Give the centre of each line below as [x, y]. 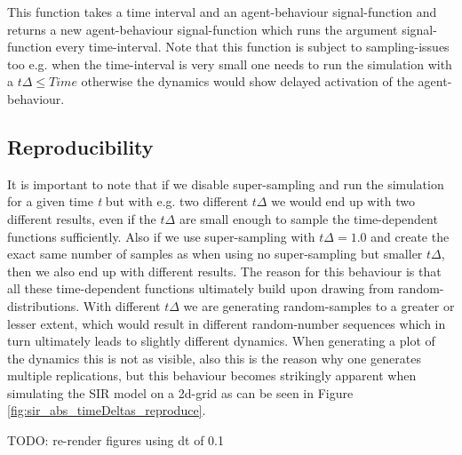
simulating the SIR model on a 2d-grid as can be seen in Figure [180, 392]
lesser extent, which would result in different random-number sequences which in [227, 323]
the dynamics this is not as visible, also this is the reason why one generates [214, 358]
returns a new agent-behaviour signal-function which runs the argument [203, 29]
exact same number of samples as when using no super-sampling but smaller [215, 254]
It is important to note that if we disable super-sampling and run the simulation [226, 184]
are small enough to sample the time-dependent [308, 218]
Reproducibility [80, 146]
